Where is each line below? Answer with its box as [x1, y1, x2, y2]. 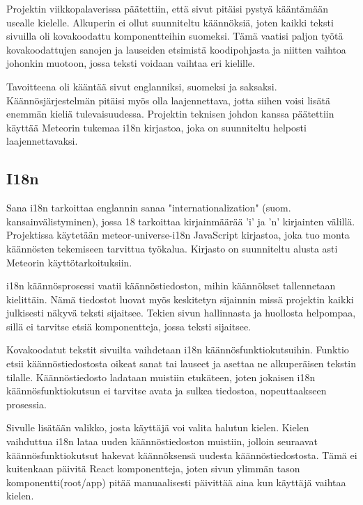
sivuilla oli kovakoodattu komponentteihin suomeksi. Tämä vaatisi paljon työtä [6, 29, 343, 43]
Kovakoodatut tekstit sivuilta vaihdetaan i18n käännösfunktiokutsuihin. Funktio [6, 342, 349, 357]
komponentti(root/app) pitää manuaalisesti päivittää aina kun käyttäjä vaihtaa [6, 474, 346, 489]
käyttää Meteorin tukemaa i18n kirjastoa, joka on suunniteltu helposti [6, 120, 307, 134]
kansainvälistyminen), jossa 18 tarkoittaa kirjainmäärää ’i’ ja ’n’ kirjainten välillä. [6, 214, 355, 228]
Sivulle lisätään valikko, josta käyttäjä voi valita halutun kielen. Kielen [6, 420, 309, 435]
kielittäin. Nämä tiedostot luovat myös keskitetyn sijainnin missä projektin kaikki [6, 291, 354, 306]
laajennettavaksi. [6, 134, 78, 148]
